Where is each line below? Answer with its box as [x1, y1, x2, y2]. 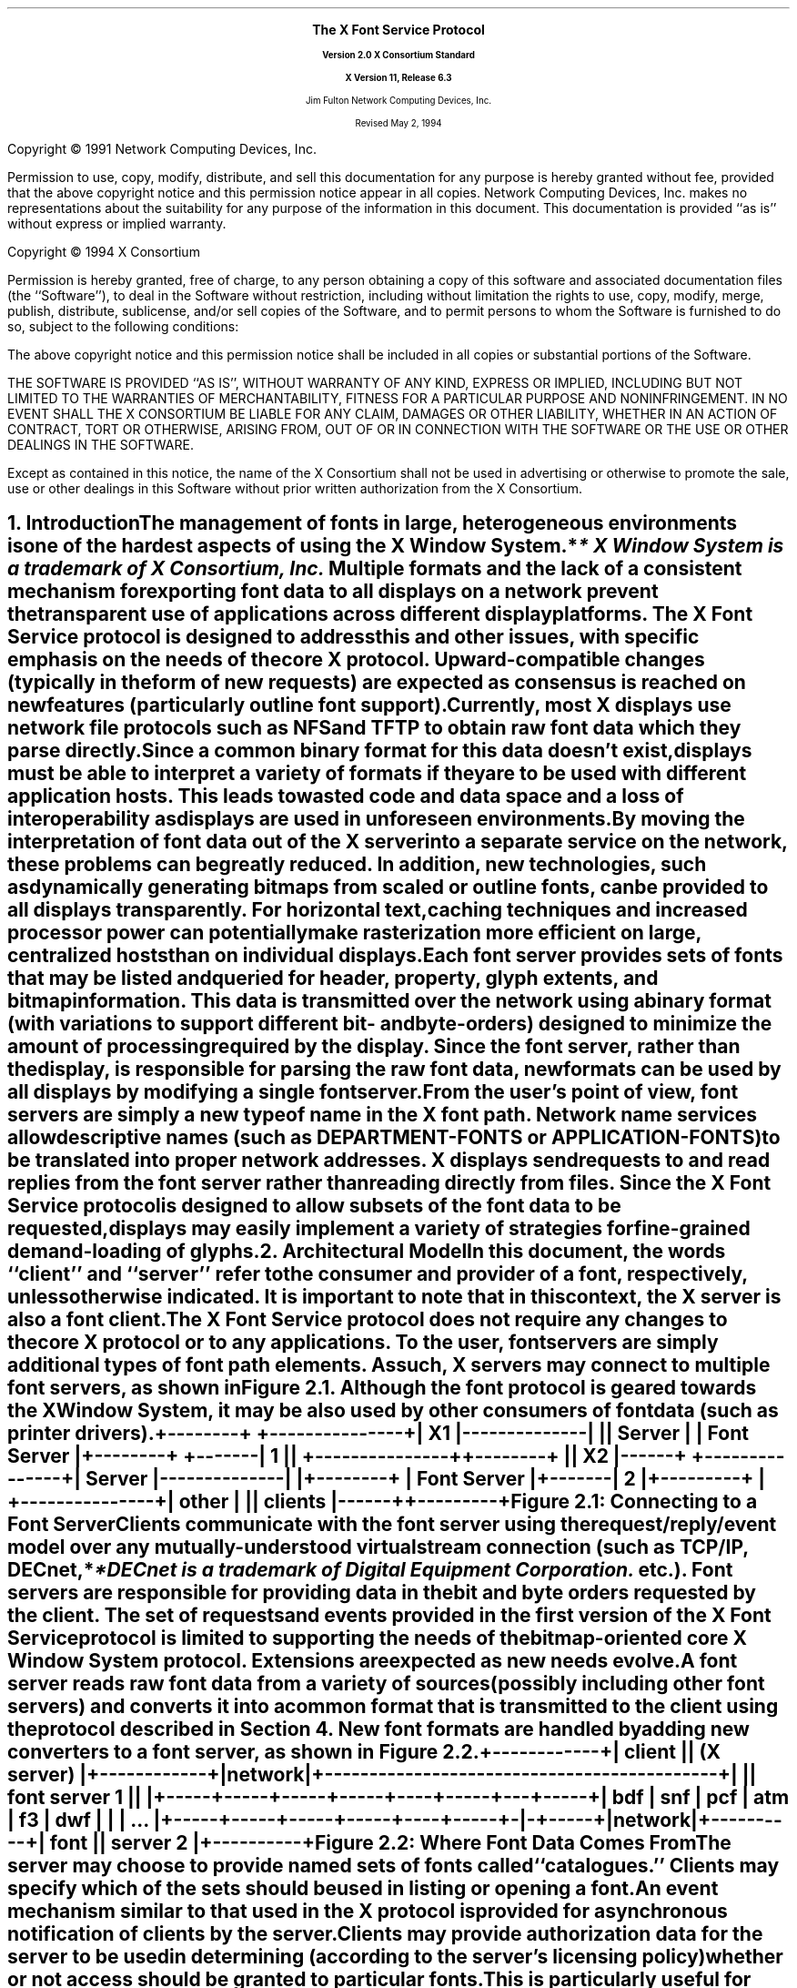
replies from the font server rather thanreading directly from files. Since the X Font [7, 1171, 772, 1195]
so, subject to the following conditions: [7, 319, 239, 334]
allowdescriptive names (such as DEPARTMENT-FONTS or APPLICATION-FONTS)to [7, 1126, 781, 1150]
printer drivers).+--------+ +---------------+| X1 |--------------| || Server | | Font [7, 1422, 749, 1445]
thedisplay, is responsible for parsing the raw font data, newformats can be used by [7, 1058, 782, 1081]
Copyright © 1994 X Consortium [7, 244, 200, 259]
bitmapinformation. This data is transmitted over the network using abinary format [7, 989, 772, 1013]
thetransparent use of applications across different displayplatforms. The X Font [7, 603, 753, 626]
